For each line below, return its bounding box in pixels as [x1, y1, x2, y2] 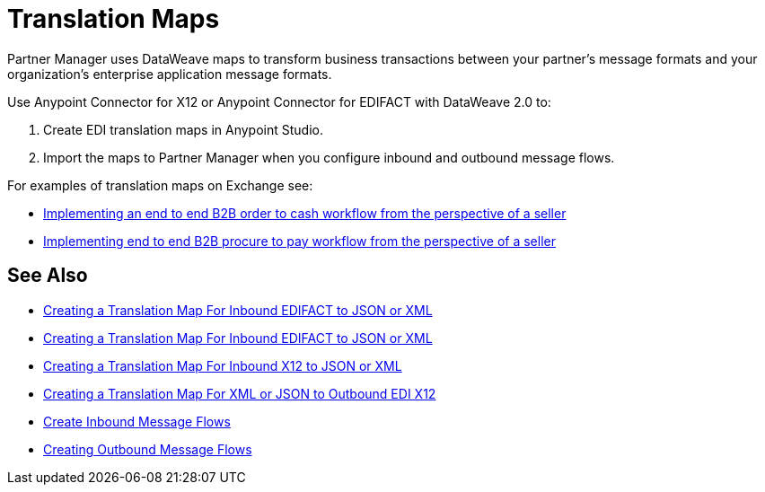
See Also [7, 264, 88, 287]
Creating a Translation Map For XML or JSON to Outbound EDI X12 [43, 385, 436, 401]
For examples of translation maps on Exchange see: [7, 177, 313, 193]
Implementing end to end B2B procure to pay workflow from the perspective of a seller [43, 233, 556, 249]
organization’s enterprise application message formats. [7, 66, 332, 82]
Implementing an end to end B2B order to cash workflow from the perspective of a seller [43, 205, 567, 221]
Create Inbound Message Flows [43, 413, 231, 429]
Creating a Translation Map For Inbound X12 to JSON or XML [43, 357, 402, 373]
